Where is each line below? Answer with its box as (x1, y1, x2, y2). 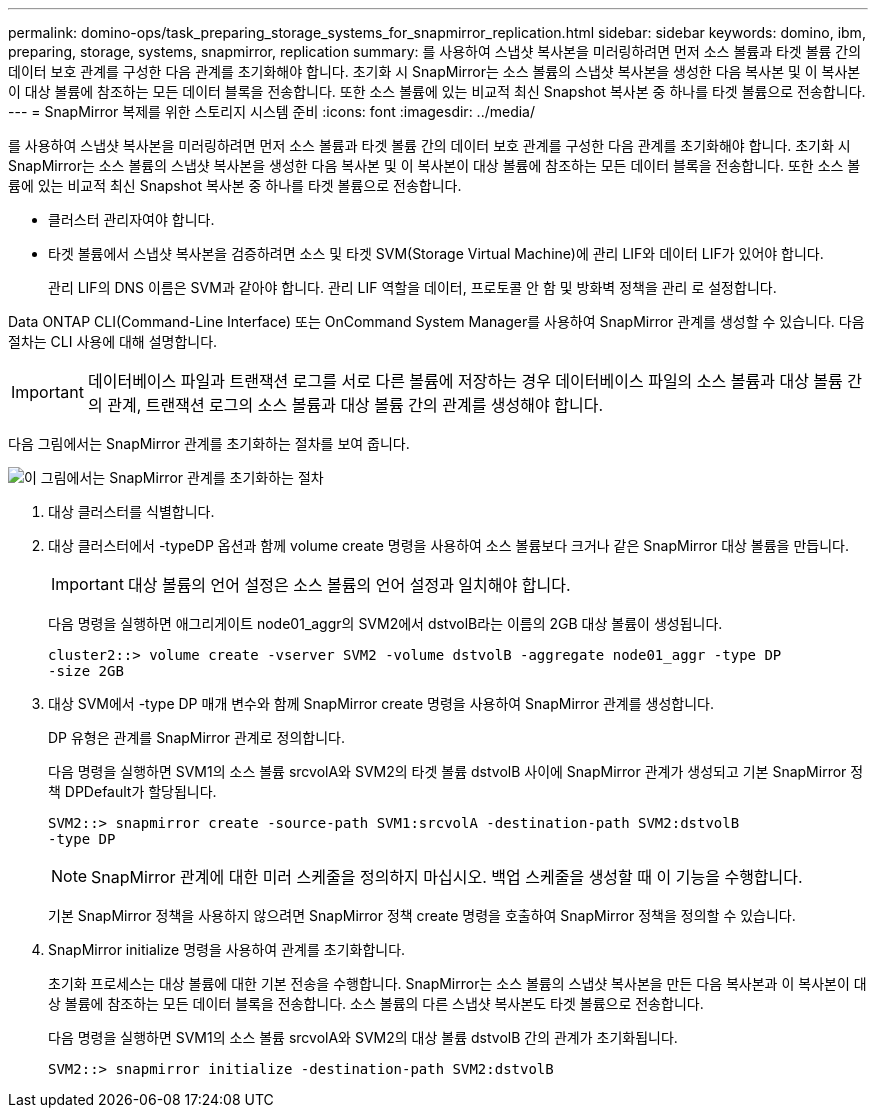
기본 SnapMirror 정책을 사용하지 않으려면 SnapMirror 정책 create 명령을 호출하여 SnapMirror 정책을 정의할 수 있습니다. (48, 907, 796, 924)
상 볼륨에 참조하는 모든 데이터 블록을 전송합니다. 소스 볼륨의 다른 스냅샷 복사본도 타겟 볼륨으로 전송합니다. (48, 995, 704, 1012)
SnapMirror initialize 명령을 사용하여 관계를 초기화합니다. (48, 941, 406, 958)
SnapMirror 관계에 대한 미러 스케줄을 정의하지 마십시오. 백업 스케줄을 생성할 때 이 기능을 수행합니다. (91, 867, 803, 887)
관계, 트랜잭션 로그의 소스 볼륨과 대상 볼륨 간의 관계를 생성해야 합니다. (107, 395, 604, 415)
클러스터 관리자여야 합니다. (48, 211, 215, 228)
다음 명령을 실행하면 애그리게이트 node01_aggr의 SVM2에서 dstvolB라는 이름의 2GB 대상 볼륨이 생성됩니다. (48, 615, 723, 632)
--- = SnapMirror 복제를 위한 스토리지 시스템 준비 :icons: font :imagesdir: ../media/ (8, 103, 536, 120)
